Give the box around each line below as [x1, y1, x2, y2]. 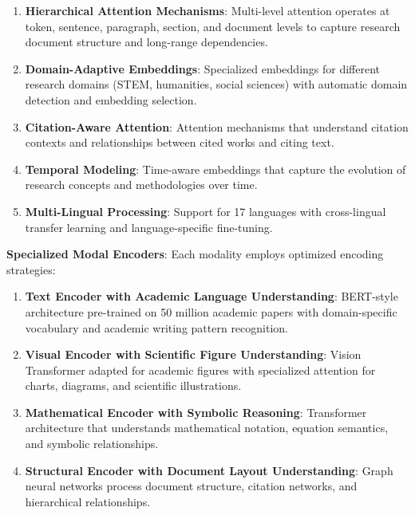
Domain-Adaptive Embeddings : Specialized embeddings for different [25, 60, 381, 77]
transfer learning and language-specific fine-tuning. [25, 218, 273, 235]
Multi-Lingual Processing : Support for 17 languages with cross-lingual [25, 202, 386, 219]
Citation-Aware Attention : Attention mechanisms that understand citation [25, 118, 409, 135]
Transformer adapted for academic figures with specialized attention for [25, 361, 376, 378]
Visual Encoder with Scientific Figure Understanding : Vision [25, 346, 362, 363]
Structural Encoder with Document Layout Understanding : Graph [25, 462, 393, 478]
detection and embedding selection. [25, 91, 197, 108]
